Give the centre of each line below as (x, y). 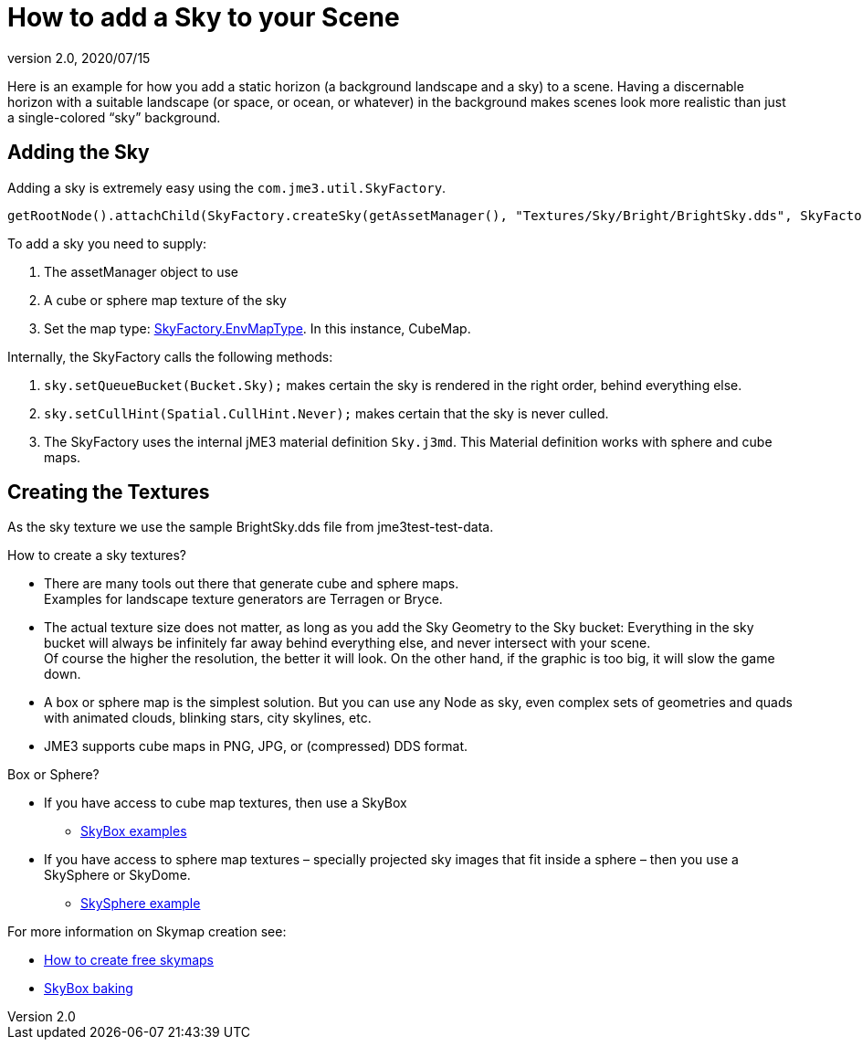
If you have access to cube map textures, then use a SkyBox (226, 803)
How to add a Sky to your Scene (204, 17)
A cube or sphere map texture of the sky (165, 300)
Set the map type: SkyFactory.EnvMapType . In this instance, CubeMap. (258, 328)
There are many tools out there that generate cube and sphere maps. (252, 584)
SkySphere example (141, 904)
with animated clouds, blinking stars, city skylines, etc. (208, 718)
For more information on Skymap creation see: (147, 932)
